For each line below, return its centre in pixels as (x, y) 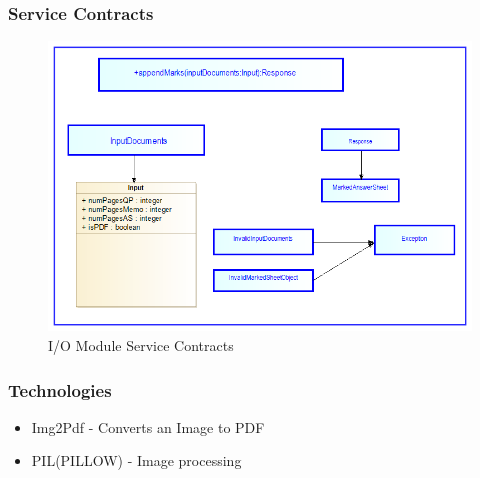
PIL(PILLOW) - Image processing (136, 460)
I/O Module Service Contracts (141, 345)
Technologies (60, 389)
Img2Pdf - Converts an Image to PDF (148, 426)
